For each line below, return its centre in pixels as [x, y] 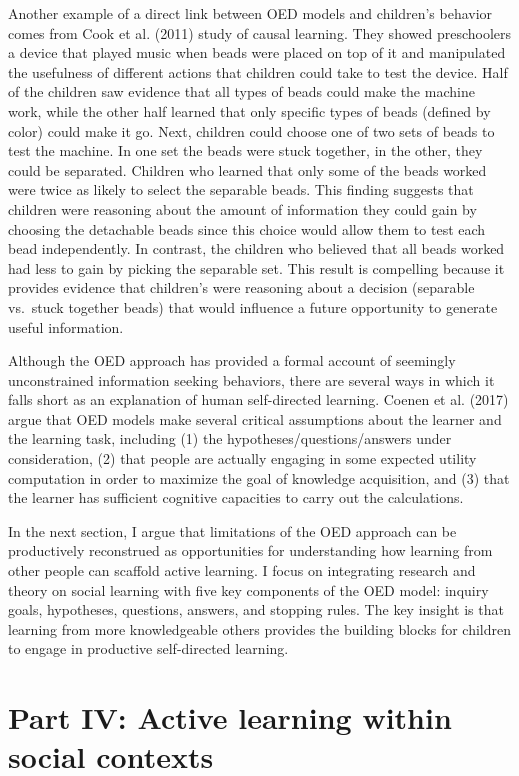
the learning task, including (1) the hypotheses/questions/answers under [230, 438]
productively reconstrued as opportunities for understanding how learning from [250, 550]
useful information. [66, 326]
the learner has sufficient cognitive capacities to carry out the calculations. [236, 497]
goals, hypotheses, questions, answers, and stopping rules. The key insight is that [256, 609]
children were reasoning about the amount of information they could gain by [242, 208]
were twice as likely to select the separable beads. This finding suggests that [241, 189]
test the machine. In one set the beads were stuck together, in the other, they [245, 150]
